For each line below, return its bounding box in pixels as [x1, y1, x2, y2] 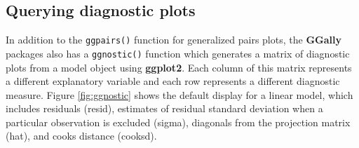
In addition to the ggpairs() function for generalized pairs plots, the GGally [6, 32, 341, 47]
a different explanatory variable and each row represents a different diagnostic [6, 74, 340, 88]
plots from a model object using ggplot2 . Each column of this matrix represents [6, 60, 352, 74]
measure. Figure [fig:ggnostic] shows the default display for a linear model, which [6, 87, 353, 102]
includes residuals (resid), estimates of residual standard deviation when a [6, 101, 323, 116]
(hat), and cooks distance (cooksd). [6, 128, 157, 143]
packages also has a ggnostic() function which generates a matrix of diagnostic [6, 46, 350, 60]
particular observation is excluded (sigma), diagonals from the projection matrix [6, 114, 351, 129]
